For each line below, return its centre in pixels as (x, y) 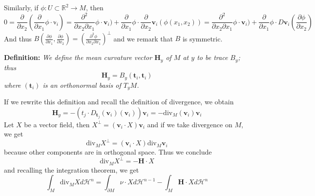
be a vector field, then (57, 124)
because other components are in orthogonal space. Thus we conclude (108, 152)
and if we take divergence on (190, 124)
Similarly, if (21, 7)
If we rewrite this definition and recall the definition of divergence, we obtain (119, 102)
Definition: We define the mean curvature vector (78, 57)
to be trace (212, 57)
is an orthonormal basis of (82, 85)
